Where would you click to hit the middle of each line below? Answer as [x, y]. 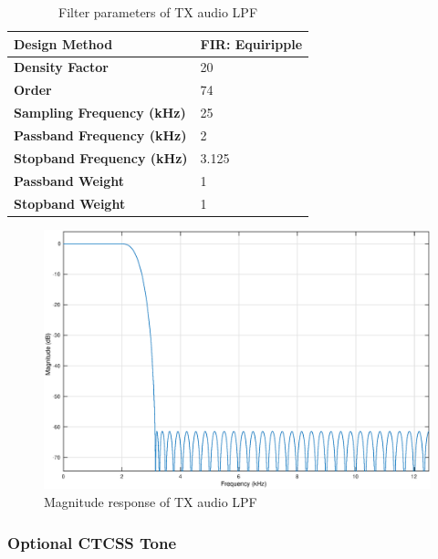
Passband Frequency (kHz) [100, 135]
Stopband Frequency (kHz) [101, 157]
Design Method [63, 43]
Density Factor [61, 67]
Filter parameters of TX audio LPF [158, 12]
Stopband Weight [70, 203]
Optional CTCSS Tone [92, 542]
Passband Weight [69, 180]
